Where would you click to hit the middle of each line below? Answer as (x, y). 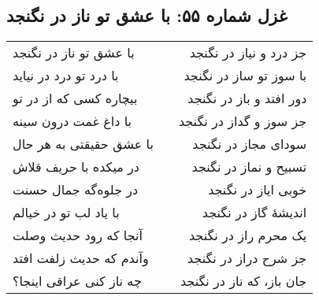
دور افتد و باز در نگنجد (247, 98)
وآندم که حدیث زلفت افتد (81, 258)
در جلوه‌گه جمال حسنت (76, 190)
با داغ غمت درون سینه (72, 121)
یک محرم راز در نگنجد (248, 235)
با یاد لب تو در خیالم (66, 213)
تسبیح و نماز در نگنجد (249, 167)
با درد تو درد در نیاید (66, 76)
